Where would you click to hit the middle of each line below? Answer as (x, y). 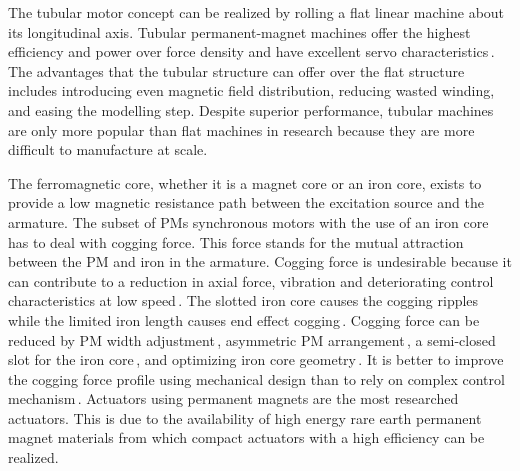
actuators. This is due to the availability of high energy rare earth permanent (245, 417)
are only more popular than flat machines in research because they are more (241, 129)
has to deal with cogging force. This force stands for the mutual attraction (236, 241)
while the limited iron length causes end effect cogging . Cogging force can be (244, 319)
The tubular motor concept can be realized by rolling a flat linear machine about (256, 12)
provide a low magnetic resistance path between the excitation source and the (246, 202)
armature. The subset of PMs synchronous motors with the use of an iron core (248, 221)
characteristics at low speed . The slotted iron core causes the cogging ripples (243, 300)
